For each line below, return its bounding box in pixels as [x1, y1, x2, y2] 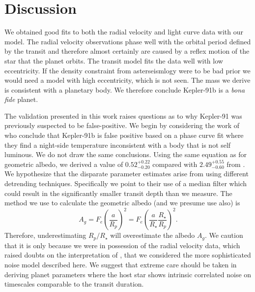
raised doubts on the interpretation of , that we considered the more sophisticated [4, 250, 251, 260]
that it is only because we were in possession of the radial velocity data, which [4, 240, 240, 250]
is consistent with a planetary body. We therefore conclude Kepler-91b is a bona [4, 84, 245, 95]
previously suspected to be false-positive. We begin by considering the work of [4, 120, 240, 130]
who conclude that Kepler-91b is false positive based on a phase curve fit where [4, 130, 244, 140]
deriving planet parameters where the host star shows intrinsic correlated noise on [4, 269, 252, 279]
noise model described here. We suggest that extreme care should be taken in [4, 259, 237, 269]
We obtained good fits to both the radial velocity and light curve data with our [4, 27, 243, 37]
